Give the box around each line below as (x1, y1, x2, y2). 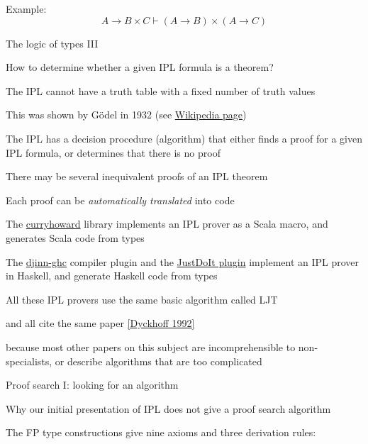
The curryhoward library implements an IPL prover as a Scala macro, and (6, 216, 328, 231)
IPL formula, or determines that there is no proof (6, 145, 221, 160)
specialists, (6, 353, 52, 368)
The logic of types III (6, 35, 99, 50)
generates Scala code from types (6, 230, 145, 245)
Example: (6, 1, 47, 16)
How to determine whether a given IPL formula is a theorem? (6, 60, 274, 74)
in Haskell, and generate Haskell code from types (6, 268, 218, 283)
